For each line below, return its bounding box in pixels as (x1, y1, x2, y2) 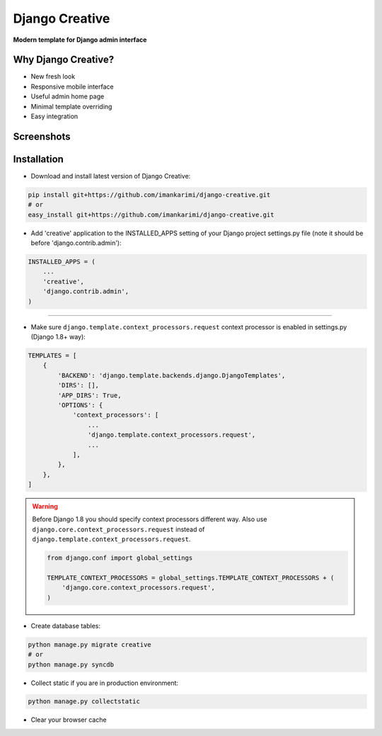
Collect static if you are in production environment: (30, 679, 179, 687)
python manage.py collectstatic (28, 698, 141, 706)
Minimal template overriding (30, 102, 112, 111)
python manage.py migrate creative (28, 640, 151, 648)
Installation (13, 153, 64, 165)
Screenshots (13, 130, 71, 142)
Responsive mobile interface (30, 82, 114, 91)
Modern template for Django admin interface (13, 35, 147, 44)
